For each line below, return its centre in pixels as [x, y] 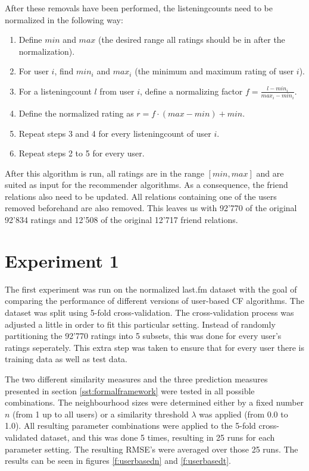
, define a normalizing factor [191, 91]
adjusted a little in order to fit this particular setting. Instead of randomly [140, 324]
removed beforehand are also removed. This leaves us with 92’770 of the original [151, 208]
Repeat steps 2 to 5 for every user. [82, 153]
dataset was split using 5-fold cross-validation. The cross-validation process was [149, 312]
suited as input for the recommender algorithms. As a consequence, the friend [146, 185]
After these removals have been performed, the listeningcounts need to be [139, 8]
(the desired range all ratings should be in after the [191, 40]
